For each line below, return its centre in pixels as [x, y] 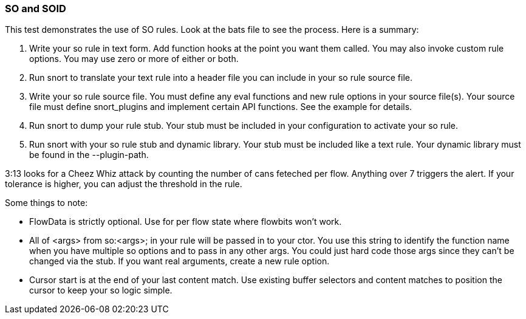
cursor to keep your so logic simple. [101, 290]
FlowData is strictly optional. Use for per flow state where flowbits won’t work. [186, 222]
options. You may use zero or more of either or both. [134, 59]
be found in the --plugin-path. [89, 155]
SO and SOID [36, 9]
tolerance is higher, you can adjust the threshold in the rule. [124, 184]
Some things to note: [46, 203]
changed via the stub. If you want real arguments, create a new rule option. [179, 261]
